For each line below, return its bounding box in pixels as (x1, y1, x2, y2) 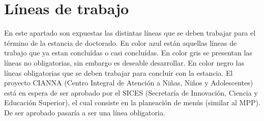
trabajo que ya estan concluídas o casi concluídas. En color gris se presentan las (4, 47, 252, 58)
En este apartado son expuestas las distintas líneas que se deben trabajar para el (4, 27, 256, 38)
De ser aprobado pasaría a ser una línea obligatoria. (4, 107, 165, 117)
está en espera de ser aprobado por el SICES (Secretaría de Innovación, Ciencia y (4, 87, 258, 98)
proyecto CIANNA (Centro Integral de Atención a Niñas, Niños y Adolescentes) (4, 77, 253, 88)
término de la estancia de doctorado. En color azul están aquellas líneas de (4, 37, 237, 48)
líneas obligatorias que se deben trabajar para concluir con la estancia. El (4, 67, 233, 78)
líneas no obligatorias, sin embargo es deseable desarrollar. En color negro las (4, 57, 244, 68)
